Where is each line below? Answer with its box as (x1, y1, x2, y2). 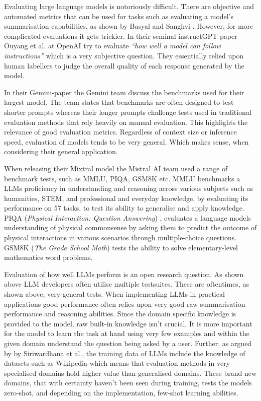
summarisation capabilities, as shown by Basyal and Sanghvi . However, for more (4, 21, 253, 31)
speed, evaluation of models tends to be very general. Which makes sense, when (4, 136, 249, 147)
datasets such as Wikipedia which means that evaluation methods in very (4, 358, 230, 368)
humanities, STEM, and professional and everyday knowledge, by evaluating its (4, 192, 248, 203)
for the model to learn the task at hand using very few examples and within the (4, 328, 249, 339)
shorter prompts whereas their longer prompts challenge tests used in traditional (4, 106, 251, 117)
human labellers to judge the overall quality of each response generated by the (4, 60, 244, 71)
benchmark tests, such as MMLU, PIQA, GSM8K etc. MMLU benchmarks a (4, 173, 240, 183)
